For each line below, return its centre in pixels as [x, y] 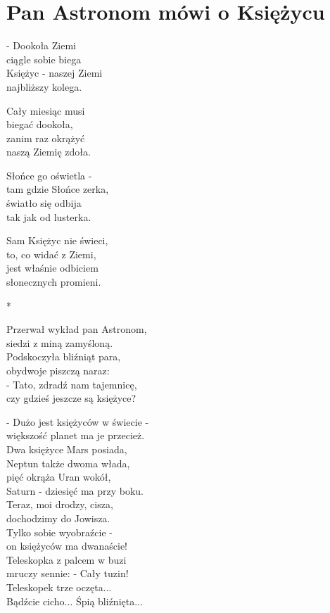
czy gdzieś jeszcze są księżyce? [71, 398]
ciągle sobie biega [44, 59]
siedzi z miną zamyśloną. [60, 342]
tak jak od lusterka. [49, 216]
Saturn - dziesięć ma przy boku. [75, 490]
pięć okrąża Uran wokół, [59, 477]
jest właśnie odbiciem [52, 268]
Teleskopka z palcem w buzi [66, 559]
